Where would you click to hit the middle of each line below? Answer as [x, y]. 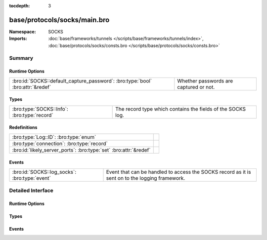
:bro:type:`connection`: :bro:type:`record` [60, 143]
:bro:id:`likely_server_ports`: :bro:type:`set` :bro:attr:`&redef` [81, 150]
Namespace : [23, 32]
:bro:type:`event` [32, 178]
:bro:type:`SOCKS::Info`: [40, 109]
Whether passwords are [205, 80]
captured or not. [196, 87]
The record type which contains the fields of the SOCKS [180, 109]
